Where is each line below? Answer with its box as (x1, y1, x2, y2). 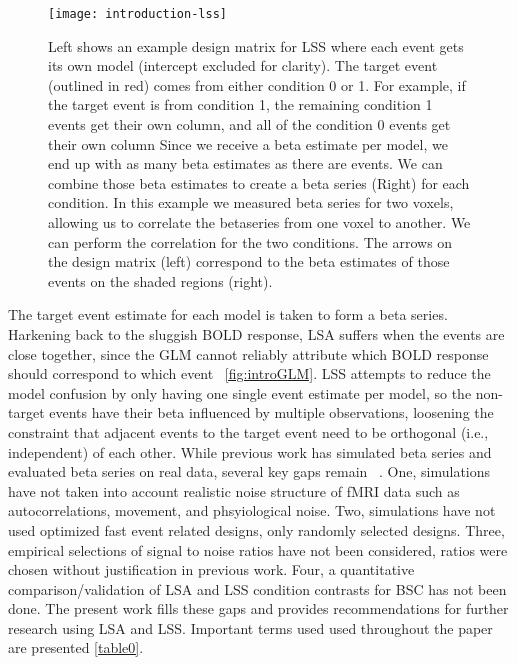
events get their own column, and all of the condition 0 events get (48, 114, 451, 135)
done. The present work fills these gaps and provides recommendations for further (8, 598, 509, 619)
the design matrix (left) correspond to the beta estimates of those (48, 251, 450, 272)
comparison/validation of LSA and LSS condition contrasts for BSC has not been (8, 578, 507, 599)
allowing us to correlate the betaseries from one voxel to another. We (48, 212, 471, 232)
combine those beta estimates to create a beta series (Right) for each (48, 172, 470, 193)
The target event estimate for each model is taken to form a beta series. (8, 304, 448, 325)
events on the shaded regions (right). (48, 270, 273, 291)
